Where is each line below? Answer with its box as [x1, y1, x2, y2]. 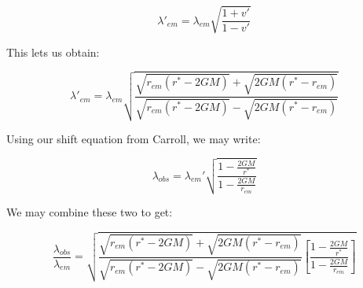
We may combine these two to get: [6, 204, 173, 220]
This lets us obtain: [6, 43, 100, 60]
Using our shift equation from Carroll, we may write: [6, 130, 261, 146]
